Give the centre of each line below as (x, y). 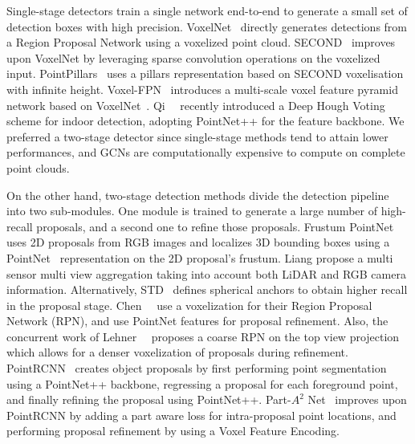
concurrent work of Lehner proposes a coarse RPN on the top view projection (203, 336)
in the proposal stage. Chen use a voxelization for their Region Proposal (189, 305)
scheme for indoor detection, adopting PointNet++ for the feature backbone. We (205, 121)
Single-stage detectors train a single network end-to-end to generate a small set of (207, 10)
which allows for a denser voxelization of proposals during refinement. (177, 352)
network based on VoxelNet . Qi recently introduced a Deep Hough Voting (196, 105)
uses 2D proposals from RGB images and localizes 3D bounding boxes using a (198, 242)
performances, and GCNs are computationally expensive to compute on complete (206, 152)
